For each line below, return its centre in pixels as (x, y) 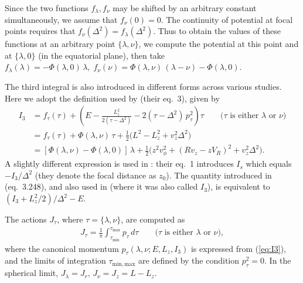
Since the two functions (47, 8)
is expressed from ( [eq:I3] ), (238, 248)
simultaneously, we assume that (61, 19)
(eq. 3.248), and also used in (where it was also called (101, 186)
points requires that (40, 31)
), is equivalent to (239, 186)
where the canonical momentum (62, 248)
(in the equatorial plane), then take (102, 55)
